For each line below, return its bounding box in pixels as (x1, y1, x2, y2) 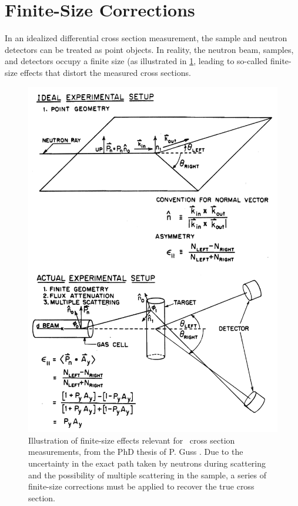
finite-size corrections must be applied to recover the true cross (28, 480, 255, 492)
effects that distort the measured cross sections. (20, 66, 191, 78)
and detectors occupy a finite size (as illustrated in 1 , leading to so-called (5, 55, 268, 67)
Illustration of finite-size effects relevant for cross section (28, 434, 235, 446)
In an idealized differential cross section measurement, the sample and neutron (5, 32, 287, 44)
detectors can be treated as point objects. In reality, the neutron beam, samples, (5, 43, 294, 55)
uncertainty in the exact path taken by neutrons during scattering (28, 457, 266, 469)
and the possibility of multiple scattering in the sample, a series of (28, 468, 266, 481)
